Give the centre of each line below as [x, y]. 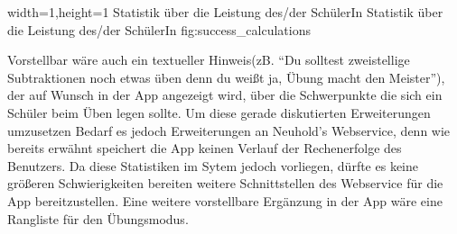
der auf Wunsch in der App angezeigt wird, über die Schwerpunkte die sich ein [225, 95]
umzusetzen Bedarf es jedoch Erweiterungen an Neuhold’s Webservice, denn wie [229, 130]
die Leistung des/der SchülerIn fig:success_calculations [159, 29]
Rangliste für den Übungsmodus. [98, 218]
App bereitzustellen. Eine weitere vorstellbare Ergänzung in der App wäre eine [225, 200]
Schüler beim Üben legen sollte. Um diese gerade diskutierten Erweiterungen [219, 112]
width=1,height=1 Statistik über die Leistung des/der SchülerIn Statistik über [225, 12]
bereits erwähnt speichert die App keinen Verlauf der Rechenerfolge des [205, 148]
